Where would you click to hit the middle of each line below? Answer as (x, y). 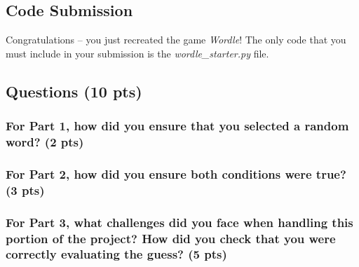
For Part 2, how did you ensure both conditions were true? (176, 173)
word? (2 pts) (45, 142)
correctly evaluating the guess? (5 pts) (116, 254)
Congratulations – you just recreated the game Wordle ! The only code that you (176, 40)
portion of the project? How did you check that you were (171, 238)
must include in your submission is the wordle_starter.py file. (137, 53)
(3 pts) (25, 190)
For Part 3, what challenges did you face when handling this (179, 222)
